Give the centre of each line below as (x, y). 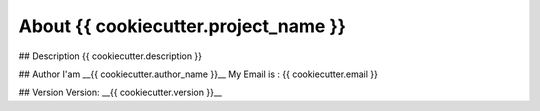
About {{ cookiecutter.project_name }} (182, 26)
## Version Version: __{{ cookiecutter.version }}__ (120, 92)
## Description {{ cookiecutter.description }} (110, 56)
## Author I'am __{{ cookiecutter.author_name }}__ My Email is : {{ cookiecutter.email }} (198, 74)
